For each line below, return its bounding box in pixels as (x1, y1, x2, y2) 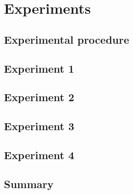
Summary (4, 176, 54, 191)
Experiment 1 (4, 60, 74, 76)
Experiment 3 (4, 118, 74, 134)
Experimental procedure (4, 31, 130, 47)
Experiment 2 (4, 89, 74, 105)
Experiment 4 (4, 147, 74, 162)
